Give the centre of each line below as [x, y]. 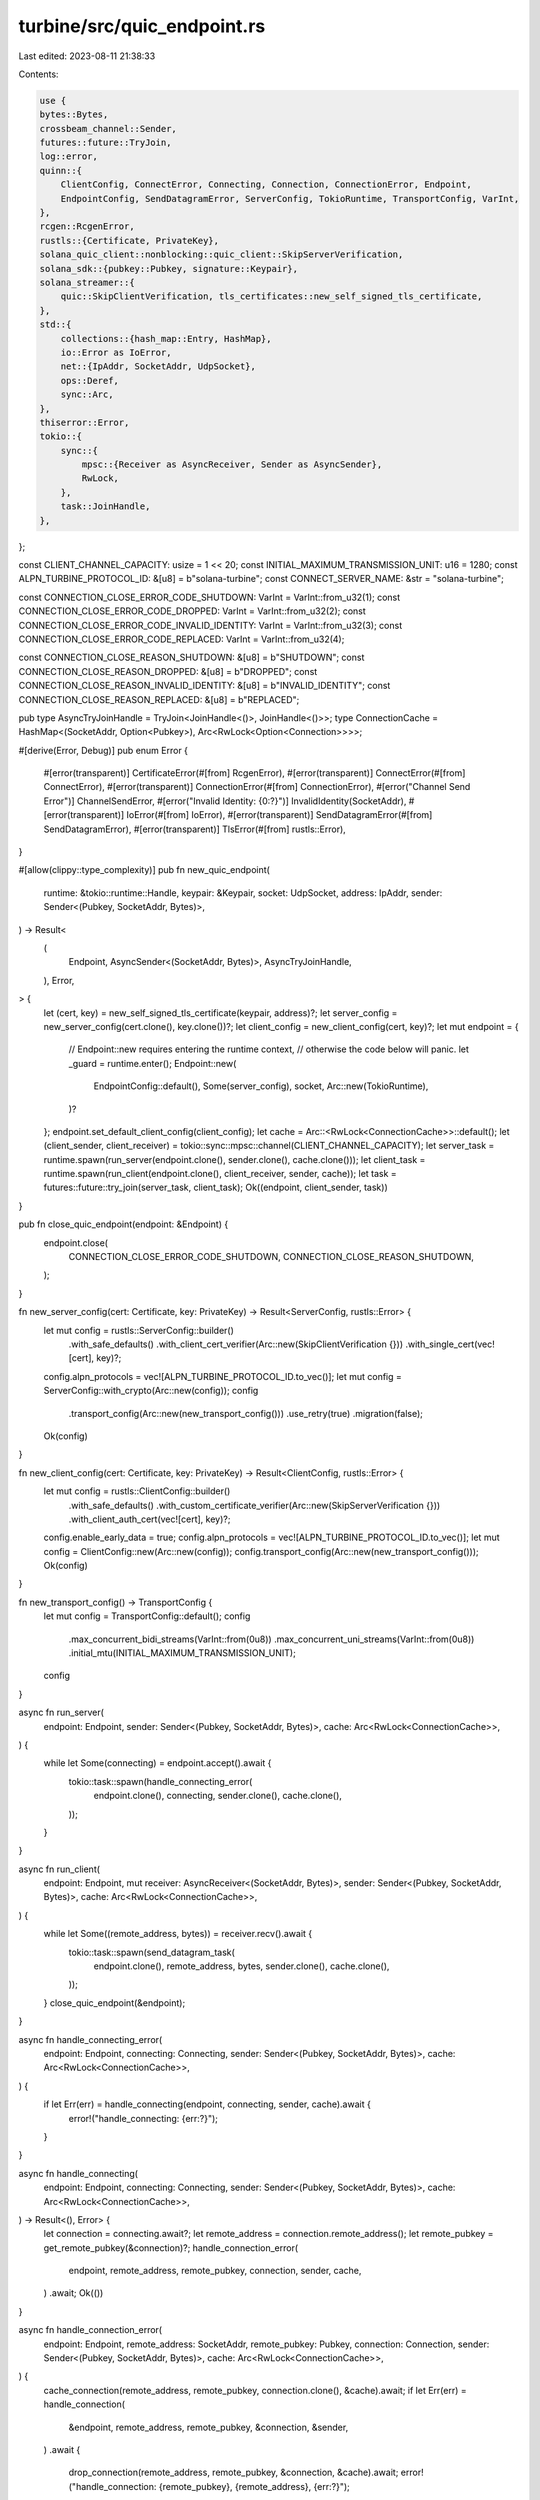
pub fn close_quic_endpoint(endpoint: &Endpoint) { [123, 1224]
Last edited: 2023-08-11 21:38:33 [87, 56]
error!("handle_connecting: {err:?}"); [143, 2118]
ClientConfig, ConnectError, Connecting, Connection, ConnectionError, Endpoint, [266, 184]
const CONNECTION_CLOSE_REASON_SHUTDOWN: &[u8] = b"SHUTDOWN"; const [191, 657]
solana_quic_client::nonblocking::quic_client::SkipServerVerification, [221, 254]
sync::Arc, [87, 394]
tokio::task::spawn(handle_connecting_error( [160, 1781]
